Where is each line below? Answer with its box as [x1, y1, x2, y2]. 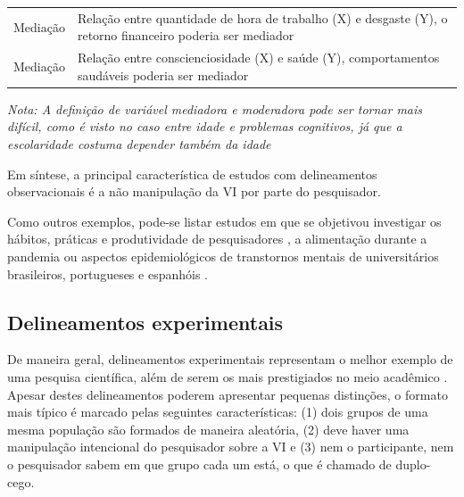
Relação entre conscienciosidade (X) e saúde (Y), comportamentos [77, 48, 440, 67]
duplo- [395, 454, 431, 473]
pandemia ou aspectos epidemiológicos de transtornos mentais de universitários [7, 247, 439, 266]
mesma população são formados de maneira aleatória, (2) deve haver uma [7, 419, 410, 438]
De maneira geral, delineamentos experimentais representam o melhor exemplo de [7, 350, 453, 369]
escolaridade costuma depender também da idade [7, 135, 271, 153]
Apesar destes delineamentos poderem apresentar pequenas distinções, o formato [7, 385, 448, 403]
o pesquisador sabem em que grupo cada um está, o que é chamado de [7, 454, 392, 473]
